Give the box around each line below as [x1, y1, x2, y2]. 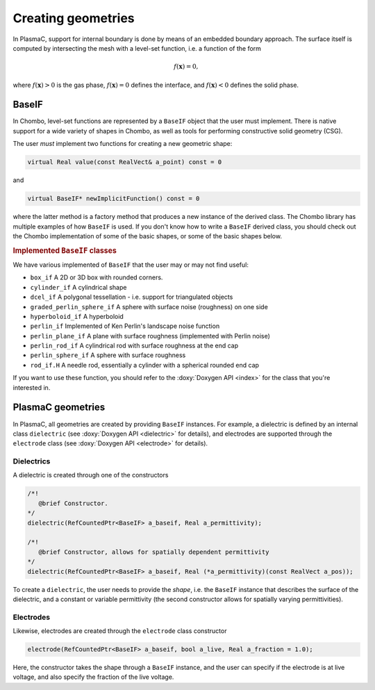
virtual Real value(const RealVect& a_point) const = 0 [27, 158, 222, 166]
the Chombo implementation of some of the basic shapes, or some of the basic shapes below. [12, 231, 283, 240]
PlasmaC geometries [12, 402, 106, 413]
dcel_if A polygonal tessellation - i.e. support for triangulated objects [30, 293, 233, 302]
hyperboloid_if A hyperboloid [30, 312, 124, 320]
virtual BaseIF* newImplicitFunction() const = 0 [27, 195, 200, 203]
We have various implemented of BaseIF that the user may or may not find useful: [12, 261, 249, 269]
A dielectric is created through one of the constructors [12, 471, 169, 479]
